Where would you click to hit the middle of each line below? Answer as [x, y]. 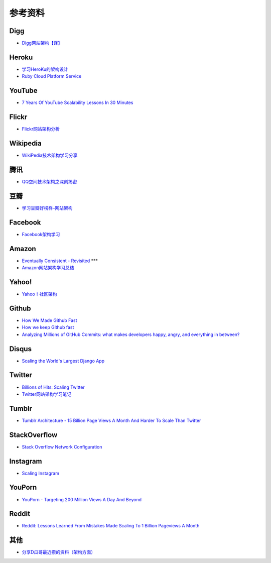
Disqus [21, 349]
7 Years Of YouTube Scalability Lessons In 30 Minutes [78, 102]
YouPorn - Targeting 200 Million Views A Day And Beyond [82, 499]
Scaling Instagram [41, 473]
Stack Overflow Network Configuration [62, 446]
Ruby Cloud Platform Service [52, 76]
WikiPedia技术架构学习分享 [50, 155]
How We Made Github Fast [49, 320]
